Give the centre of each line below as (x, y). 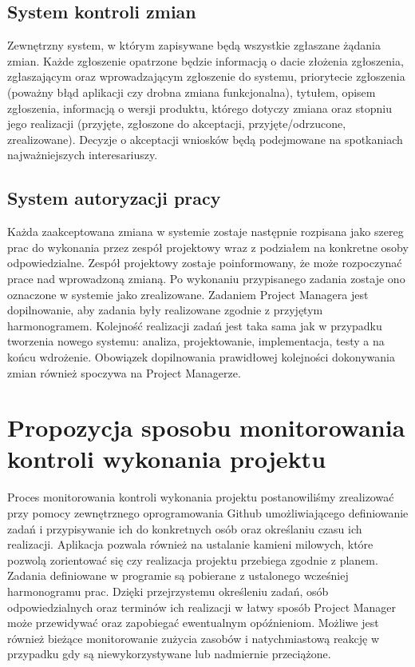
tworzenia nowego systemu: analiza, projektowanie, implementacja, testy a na (196, 341)
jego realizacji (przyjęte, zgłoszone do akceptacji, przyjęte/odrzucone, (177, 124)
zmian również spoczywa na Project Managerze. (124, 372)
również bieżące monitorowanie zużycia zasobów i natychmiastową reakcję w (194, 638)
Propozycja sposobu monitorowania (206, 427)
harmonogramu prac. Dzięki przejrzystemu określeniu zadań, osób (168, 591)
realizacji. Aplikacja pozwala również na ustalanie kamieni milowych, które (190, 544)
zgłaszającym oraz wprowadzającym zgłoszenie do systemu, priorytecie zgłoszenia (206, 76)
